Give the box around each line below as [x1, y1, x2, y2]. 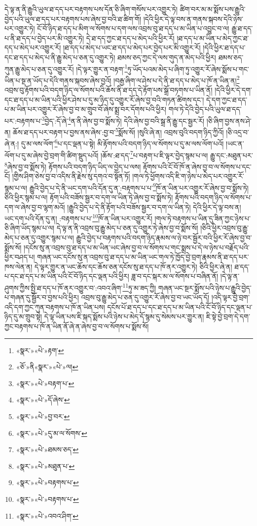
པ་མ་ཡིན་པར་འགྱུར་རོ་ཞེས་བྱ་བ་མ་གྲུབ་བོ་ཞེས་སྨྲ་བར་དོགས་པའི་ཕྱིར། [4, 104, 167, 114]
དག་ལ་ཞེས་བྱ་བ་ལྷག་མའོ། [4, 201, 65, 212]
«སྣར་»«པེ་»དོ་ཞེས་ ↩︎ [16, 394, 70, 405]
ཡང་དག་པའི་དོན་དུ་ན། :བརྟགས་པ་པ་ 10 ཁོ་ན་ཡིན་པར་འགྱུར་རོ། [4, 212, 152, 223]
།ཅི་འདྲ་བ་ [226, 127, 249, 137]
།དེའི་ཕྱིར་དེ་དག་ [215, 85, 252, 95]
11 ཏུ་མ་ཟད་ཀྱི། [122, 281, 156, 293]
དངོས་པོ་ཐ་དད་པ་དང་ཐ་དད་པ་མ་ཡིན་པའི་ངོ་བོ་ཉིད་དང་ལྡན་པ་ [107, 301, 253, 312]
